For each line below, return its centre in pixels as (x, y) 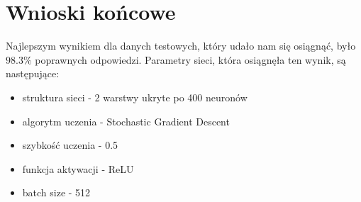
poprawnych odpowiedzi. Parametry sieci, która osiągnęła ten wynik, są (190, 59)
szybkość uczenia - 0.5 (70, 145)
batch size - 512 (56, 192)
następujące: (33, 73)
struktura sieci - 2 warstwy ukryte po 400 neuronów (135, 97)
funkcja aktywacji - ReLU (78, 168)
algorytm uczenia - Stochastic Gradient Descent (126, 121)
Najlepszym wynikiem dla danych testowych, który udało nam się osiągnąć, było (181, 46)
